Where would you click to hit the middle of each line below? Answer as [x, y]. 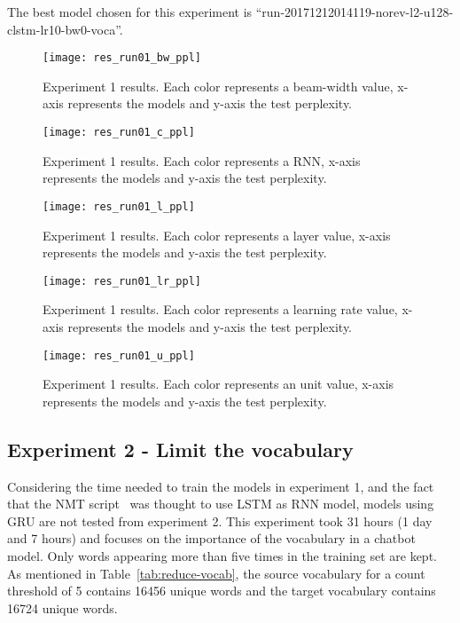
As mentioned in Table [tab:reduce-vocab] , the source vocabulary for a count [216, 573]
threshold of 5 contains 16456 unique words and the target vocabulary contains [222, 591]
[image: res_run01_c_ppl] [119, 133]
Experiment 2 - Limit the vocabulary [180, 449]
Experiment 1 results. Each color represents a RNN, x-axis [202, 160]
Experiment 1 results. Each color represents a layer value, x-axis [217, 235]
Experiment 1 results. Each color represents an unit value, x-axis [218, 384]
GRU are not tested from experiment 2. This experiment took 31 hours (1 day [220, 520]
